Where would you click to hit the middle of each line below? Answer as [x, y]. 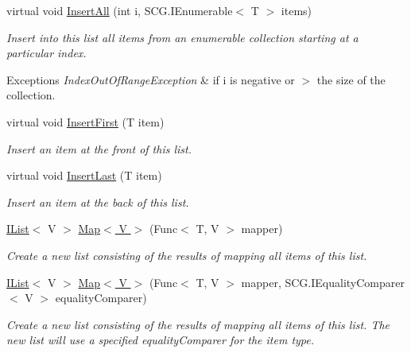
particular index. [47, 53]
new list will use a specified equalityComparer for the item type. [161, 340]
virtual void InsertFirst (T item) [85, 121]
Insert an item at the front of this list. [99, 148]
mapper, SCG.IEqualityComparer [323, 282]
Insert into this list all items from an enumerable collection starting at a [182, 37]
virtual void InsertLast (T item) [84, 175]
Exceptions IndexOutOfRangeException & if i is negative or [151, 79]
